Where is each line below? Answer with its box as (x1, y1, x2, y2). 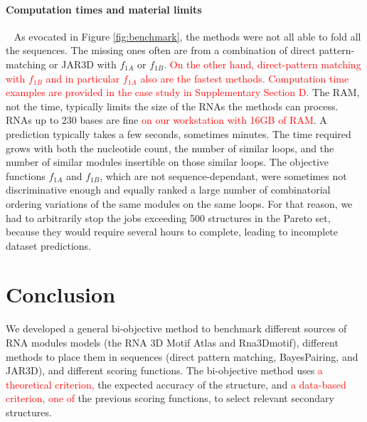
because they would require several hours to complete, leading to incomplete (6, 224, 339, 239)
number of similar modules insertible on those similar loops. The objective (6, 154, 329, 169)
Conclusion (6, 280, 116, 309)
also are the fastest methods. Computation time (140, 70, 349, 85)
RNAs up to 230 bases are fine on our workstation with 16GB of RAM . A (6, 112, 327, 127)
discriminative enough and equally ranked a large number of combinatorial (6, 182, 331, 197)
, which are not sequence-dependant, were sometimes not (100, 168, 347, 183)
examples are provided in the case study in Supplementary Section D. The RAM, (6, 85, 360, 100)
